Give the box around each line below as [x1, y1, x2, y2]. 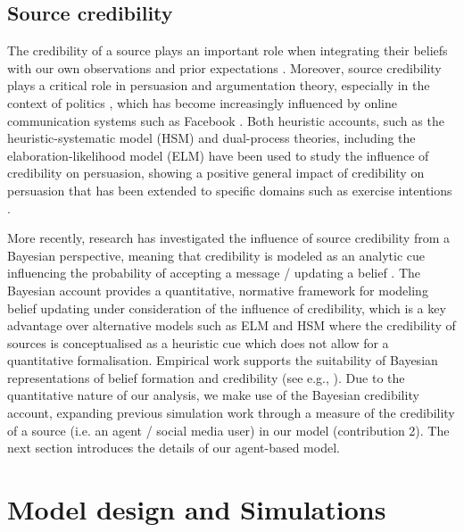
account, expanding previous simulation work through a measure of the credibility [7, 403, 455, 422]
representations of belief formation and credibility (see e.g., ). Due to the [7, 368, 405, 387]
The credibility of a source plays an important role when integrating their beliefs [7, 41, 448, 60]
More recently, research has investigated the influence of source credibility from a [7, 229, 451, 247]
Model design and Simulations [7, 491, 386, 528]
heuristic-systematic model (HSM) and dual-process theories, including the [7, 129, 416, 147]
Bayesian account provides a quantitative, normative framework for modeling [7, 280, 428, 299]
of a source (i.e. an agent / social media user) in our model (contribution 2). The [7, 420, 450, 439]
